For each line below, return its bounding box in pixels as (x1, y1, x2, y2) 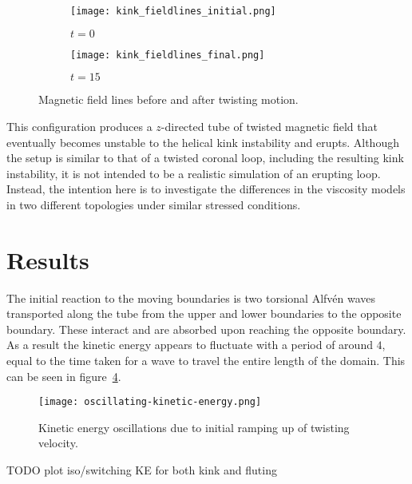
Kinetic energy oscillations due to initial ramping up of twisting (38, 419, 350, 435)
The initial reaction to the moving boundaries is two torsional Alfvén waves (6, 289, 376, 306)
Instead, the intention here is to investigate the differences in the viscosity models (6, 181, 406, 197)
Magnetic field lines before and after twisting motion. (38, 91, 299, 108)
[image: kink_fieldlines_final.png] (70, 49, 265, 61)
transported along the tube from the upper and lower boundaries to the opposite (6, 305, 402, 322)
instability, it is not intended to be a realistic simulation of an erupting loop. (6, 165, 381, 181)
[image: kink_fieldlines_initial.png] (70, 6, 276, 17)
